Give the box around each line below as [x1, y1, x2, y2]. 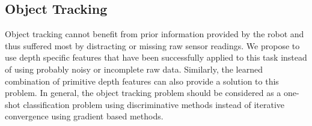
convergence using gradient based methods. [5, 110, 164, 122]
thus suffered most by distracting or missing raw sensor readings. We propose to [5, 39, 300, 52]
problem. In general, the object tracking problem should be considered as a [5, 86, 281, 99]
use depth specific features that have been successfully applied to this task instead [5, 51, 307, 64]
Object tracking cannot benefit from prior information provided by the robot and [5, 28, 304, 40]
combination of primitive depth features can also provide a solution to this [5, 74, 279, 87]
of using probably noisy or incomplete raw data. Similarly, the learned [5, 62, 263, 75]
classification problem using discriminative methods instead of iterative [23, 98, 284, 110]
